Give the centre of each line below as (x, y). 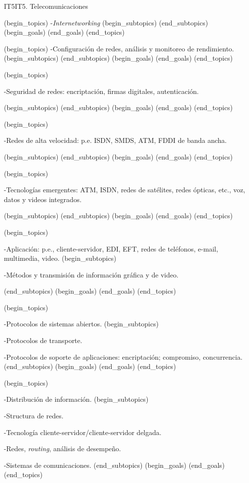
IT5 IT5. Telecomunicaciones (46, 6)
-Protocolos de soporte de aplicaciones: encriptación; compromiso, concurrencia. (123, 356)
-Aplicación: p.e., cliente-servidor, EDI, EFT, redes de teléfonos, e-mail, (111, 248)
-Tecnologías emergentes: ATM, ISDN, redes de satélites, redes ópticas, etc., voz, (125, 190)
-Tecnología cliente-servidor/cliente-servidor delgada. (83, 432)
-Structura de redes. (34, 416)
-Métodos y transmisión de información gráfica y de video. (91, 274)
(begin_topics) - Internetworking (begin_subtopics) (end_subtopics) (106, 22)
